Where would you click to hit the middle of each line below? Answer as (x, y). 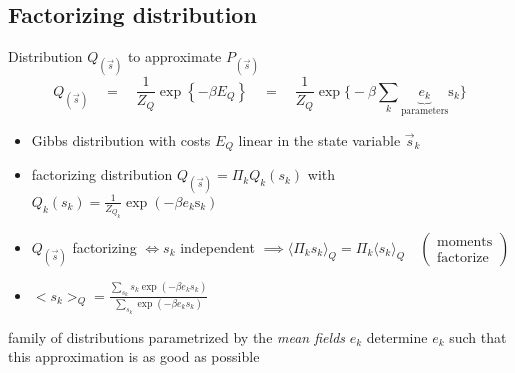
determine (397, 336)
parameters (424, 111)
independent (217, 246)
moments (465, 241)
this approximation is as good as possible (134, 356)
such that (478, 336)
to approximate (174, 56)
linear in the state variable (319, 139)
